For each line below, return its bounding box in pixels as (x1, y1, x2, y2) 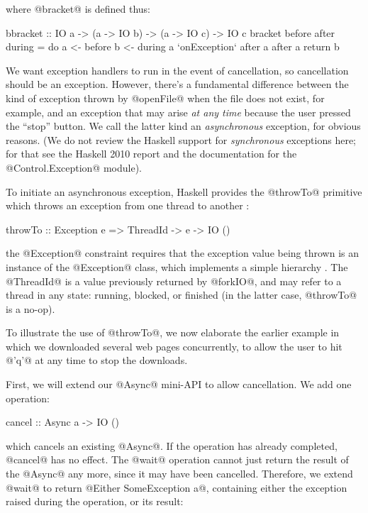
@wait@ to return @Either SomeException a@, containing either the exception (6, 480, 347, 495)
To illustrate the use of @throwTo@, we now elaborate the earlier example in (6, 325, 340, 340)
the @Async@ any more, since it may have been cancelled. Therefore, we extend (6, 466, 353, 481)
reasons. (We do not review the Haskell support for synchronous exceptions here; (6, 132, 357, 147)
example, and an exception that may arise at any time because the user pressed (6, 104, 351, 119)
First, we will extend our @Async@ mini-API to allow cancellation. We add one (6, 377, 352, 392)
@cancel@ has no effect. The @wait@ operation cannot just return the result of (6, 452, 349, 467)
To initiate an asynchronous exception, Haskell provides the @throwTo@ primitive (6, 184, 362, 199)
